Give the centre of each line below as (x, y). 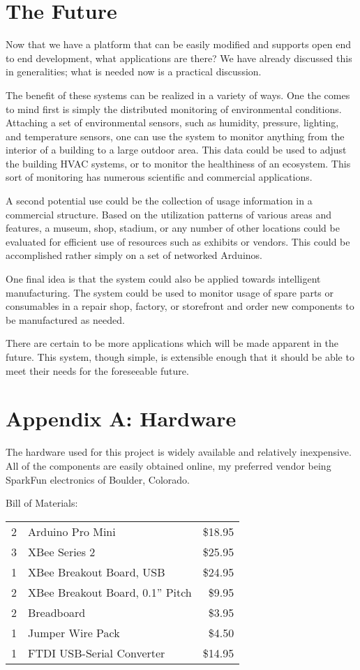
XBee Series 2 (62, 551)
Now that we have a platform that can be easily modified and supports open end (178, 44)
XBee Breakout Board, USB (97, 572)
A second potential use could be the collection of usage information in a (159, 201)
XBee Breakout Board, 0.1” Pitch (110, 592)
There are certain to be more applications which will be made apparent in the (172, 343)
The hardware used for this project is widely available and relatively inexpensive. (179, 452)
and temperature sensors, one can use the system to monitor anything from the (175, 136)
